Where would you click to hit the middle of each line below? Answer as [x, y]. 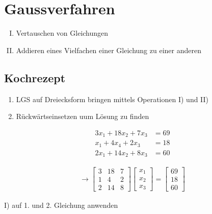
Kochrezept [35, 77]
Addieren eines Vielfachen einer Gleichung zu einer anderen [109, 50]
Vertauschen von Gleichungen [62, 33]
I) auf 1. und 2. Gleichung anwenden [61, 205]
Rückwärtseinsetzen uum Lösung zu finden [83, 116]
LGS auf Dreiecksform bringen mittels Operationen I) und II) [112, 99]
